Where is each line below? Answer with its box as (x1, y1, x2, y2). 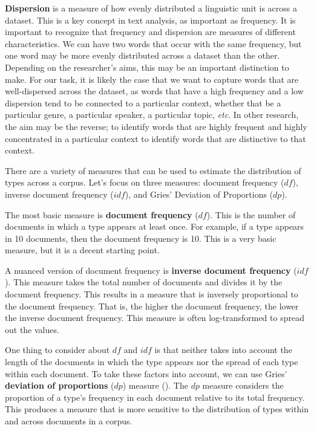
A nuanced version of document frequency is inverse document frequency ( (5, 264, 297, 276)
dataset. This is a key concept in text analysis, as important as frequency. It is (5, 13, 296, 26)
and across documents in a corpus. (5, 415, 132, 427)
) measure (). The (122, 379, 188, 392)
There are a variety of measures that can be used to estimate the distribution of (5, 164, 301, 177)
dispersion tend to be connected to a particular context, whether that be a (5, 96, 281, 109)
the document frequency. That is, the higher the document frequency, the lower (5, 299, 299, 312)
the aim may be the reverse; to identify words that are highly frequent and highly (5, 120, 307, 132)
